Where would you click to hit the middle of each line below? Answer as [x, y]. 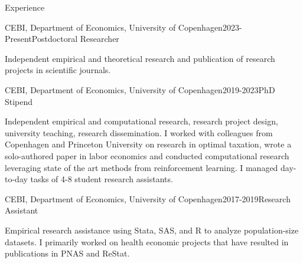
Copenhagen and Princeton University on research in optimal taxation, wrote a [148, 144]
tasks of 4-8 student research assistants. [102, 179]
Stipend [19, 101]
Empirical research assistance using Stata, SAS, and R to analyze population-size [152, 230]
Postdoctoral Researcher [75, 39]
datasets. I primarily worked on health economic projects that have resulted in [147, 241]
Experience [25, 7]
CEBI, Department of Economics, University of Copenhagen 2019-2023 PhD [140, 89]
